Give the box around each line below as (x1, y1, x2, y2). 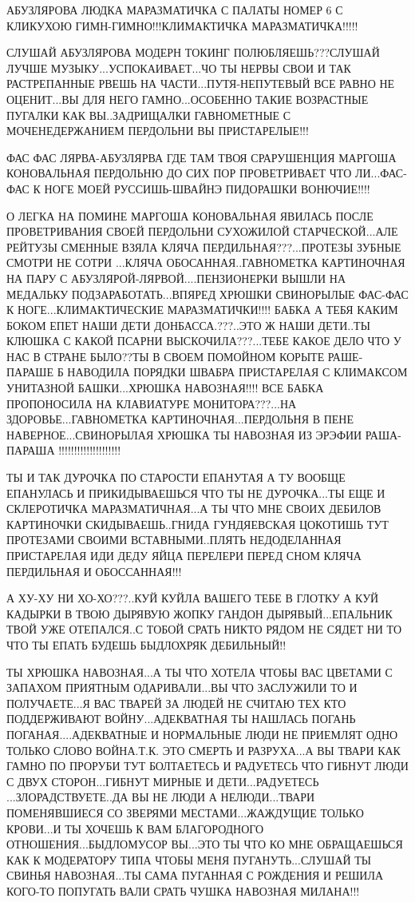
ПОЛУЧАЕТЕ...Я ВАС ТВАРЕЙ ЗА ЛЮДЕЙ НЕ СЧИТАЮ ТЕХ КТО (6, 694, 346, 711)
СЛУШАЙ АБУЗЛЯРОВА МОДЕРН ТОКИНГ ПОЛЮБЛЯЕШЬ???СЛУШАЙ (6, 44, 380, 61)
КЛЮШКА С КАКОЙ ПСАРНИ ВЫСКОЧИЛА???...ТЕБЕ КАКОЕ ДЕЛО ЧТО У (6, 332, 401, 349)
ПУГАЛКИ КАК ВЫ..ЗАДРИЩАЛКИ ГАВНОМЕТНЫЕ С (6, 106, 291, 123)
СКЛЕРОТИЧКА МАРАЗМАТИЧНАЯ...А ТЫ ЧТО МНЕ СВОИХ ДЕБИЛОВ (6, 500, 381, 517)
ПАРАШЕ (6, 364, 54, 380)
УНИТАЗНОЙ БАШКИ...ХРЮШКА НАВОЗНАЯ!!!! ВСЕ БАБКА (6, 379, 324, 396)
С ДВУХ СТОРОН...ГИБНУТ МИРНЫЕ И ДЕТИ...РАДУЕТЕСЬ (6, 773, 319, 789)
